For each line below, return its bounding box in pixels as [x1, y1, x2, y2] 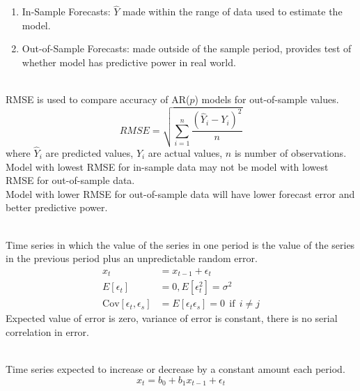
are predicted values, [45, 145, 134, 160]
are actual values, [148, 145, 223, 160]
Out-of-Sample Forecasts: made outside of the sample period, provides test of [22, 41, 352, 56]
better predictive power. [6, 200, 108, 215]
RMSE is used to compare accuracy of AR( [6, 92, 190, 107]
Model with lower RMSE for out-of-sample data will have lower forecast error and [6, 186, 355, 201]
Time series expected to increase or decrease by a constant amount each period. [6, 362, 345, 376]
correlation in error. [6, 324, 89, 339]
